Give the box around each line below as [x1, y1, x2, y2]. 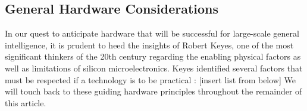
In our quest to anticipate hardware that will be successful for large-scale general [5, 27, 299, 40]
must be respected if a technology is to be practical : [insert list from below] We [5, 73, 296, 86]
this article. [5, 96, 46, 109]
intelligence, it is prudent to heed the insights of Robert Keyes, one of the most [5, 38, 294, 51]
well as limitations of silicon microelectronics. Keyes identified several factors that [5, 61, 303, 74]
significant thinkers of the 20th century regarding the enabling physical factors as [5, 50, 301, 63]
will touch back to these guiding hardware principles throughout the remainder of [5, 85, 302, 97]
